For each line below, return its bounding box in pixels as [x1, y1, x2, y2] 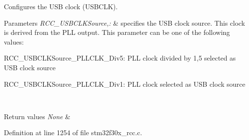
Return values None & [4, 111, 70, 121]
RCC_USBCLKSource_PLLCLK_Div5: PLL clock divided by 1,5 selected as [4, 53, 236, 63]
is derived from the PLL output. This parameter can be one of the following [4, 27, 230, 37]
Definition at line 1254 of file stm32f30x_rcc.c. [4, 127, 142, 138]
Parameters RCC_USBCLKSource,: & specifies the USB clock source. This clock [4, 17, 245, 28]
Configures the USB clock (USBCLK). [4, 1, 118, 11]
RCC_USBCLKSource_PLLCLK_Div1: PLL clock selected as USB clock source [4, 78, 246, 89]
